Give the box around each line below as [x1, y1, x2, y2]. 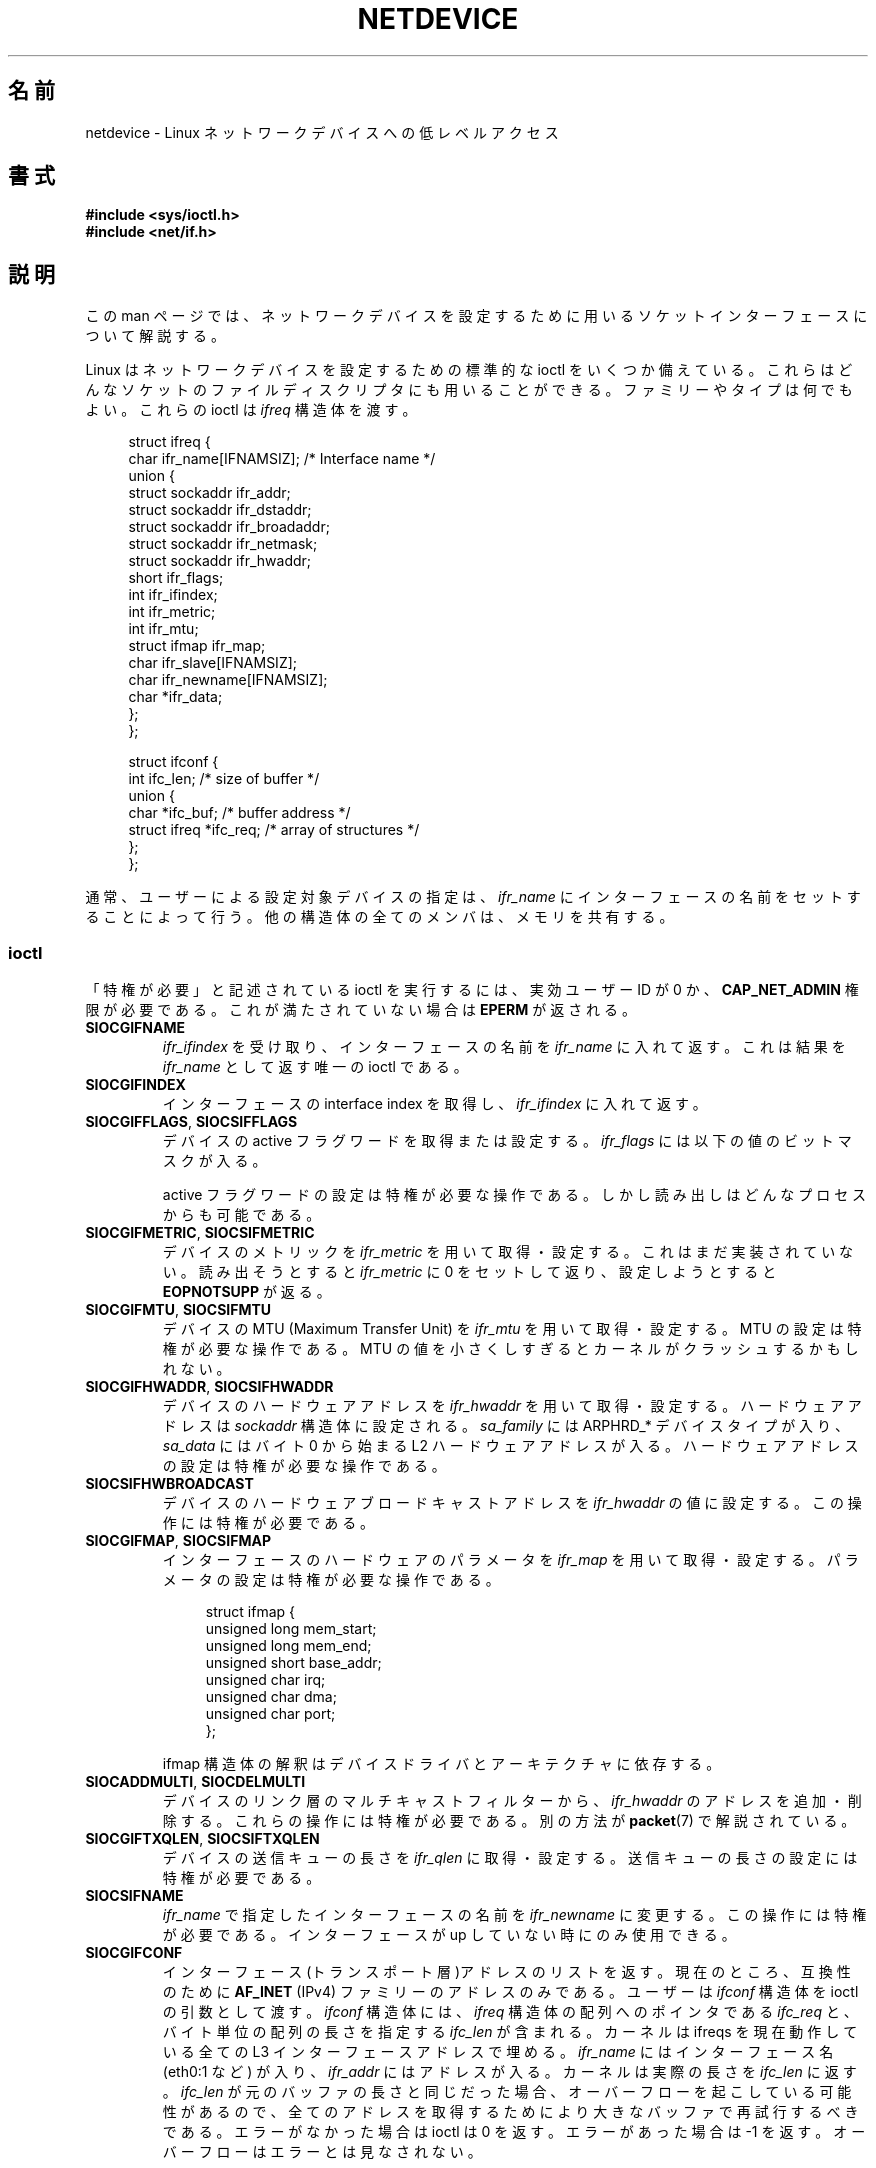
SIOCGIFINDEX [85, 1076, 186, 1094]
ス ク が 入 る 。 [162, 1152, 267, 1170]
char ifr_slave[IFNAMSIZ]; [128, 654, 298, 672]
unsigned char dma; [205, 1688, 337, 1706]
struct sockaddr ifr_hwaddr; [128, 552, 312, 570]
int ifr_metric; [128, 603, 216, 621]
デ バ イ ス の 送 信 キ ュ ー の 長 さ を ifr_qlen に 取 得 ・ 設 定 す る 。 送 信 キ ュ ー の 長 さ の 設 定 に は [162, 1849, 858, 1867]
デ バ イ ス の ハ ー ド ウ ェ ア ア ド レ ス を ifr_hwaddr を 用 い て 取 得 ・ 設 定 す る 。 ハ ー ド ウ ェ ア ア [162, 1397, 862, 1415]
